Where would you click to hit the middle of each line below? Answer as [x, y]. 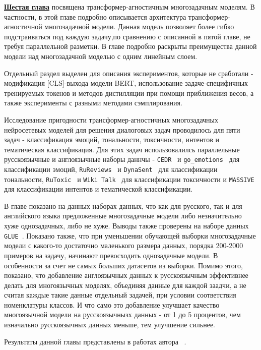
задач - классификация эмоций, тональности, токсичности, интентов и [112, 139]
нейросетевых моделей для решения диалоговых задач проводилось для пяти [122, 129]
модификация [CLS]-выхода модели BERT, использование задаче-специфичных [126, 83]
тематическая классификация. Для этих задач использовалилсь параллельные [122, 149]
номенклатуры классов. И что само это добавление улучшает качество [112, 304]
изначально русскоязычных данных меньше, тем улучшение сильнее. [110, 325]
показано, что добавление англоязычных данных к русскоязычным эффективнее [126, 275]
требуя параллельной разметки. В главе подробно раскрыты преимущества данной [130, 46]
